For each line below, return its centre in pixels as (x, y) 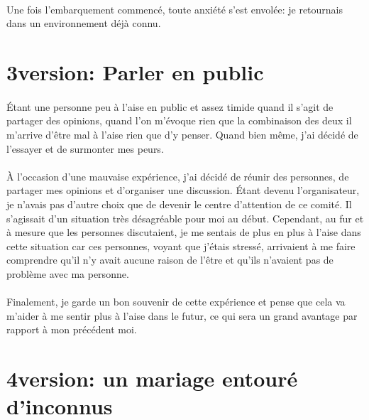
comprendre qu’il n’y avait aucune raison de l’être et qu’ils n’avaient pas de (170, 260)
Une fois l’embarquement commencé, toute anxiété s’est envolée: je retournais (175, 9)
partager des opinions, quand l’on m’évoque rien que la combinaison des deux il (179, 120)
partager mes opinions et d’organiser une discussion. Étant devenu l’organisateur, (183, 190)
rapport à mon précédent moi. (72, 329)
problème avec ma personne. (68, 273)
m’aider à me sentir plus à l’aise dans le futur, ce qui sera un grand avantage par (182, 315)
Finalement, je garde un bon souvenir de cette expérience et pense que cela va (176, 302)
